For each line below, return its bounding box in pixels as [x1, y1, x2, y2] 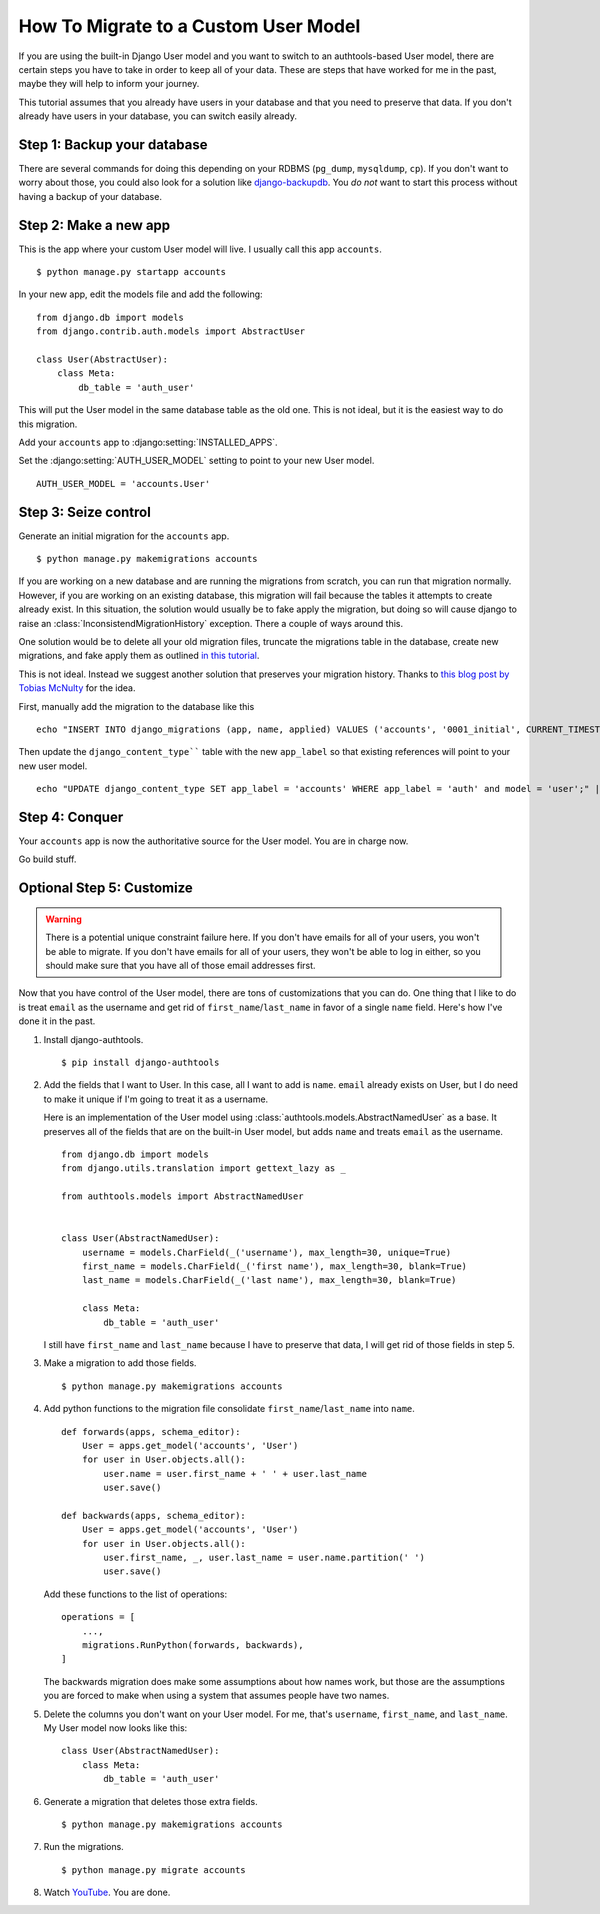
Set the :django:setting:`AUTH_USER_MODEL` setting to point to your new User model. [18, 455, 375, 467]
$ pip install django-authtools [61, 1056, 220, 1068]
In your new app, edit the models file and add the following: [18, 288, 264, 300]
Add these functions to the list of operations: [43, 1588, 228, 1600]
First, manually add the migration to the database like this [18, 700, 255, 712]
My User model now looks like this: [43, 1722, 188, 1734]
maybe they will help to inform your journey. [18, 78, 200, 90]
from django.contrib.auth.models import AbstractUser [36, 326, 305, 337]
